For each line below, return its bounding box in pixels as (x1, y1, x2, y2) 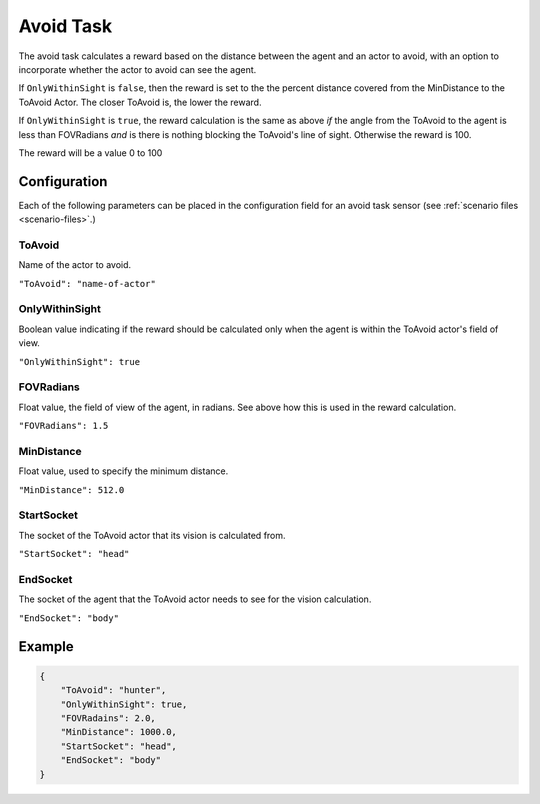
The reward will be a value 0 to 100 (18, 146, 163, 159)
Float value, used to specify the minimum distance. (18, 465, 229, 477)
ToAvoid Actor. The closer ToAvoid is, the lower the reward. (18, 96, 262, 108)
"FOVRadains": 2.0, (60, 712, 157, 724)
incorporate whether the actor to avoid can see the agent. (18, 63, 257, 75)
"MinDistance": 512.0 (18, 484, 125, 495)
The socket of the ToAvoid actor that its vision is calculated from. (18, 529, 286, 541)
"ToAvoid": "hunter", (60, 685, 167, 696)
